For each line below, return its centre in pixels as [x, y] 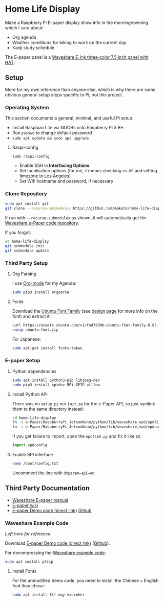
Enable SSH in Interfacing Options [54, 165]
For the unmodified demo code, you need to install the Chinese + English [85, 580]
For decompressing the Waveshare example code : [56, 553]
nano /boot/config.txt [35, 463]
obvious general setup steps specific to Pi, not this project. [64, 94]
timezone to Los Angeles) [45, 176]
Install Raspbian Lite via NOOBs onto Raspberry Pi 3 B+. [68, 128]
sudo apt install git [27, 204]
